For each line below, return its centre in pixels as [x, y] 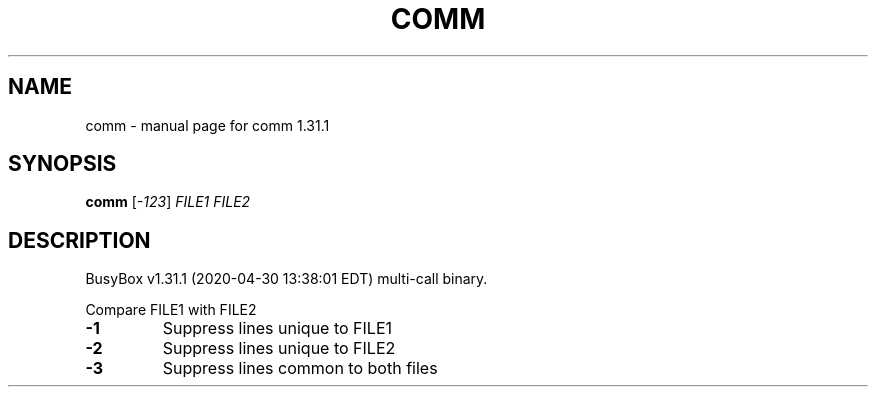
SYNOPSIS [62, 164]
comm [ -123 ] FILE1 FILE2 [168, 202]
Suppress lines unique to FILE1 [277, 328]
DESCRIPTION [79, 240]
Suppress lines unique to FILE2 [279, 348]
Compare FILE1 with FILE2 [171, 310]
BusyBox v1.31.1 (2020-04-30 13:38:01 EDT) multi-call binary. [286, 279]
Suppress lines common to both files [300, 368]
